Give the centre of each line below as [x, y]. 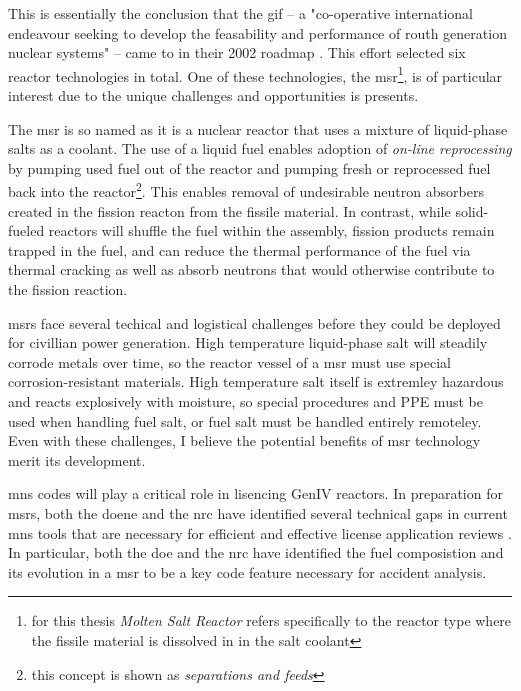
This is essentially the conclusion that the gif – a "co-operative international [240, 13]
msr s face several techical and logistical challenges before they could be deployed [254, 322]
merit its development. [77, 459]
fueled [26, 230]
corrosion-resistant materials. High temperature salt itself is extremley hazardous [256, 381]
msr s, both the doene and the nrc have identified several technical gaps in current [258, 512]
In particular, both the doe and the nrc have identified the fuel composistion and [256, 552]
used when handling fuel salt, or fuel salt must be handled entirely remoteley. [245, 420]
